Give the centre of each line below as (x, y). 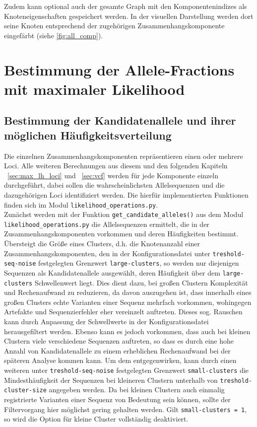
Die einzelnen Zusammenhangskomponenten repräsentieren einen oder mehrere (124, 156)
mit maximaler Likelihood (95, 89)
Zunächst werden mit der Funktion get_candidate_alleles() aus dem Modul (124, 214)
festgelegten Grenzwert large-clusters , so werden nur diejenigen (139, 263)
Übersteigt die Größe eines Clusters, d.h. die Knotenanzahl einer (102, 244)
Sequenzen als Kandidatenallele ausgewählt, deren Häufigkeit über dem (112, 272)
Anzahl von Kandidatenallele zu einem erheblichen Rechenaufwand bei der (117, 350)
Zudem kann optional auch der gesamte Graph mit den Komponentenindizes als (126, 6)
